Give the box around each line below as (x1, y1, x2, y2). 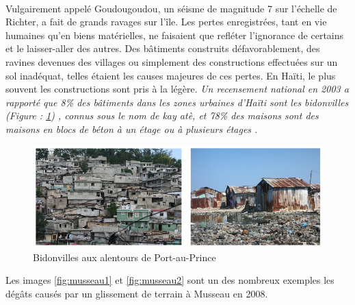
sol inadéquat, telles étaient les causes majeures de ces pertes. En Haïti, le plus (5, 68, 336, 82)
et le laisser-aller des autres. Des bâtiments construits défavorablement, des (5, 41, 320, 56)
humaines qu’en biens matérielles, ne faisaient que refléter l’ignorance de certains (5, 27, 344, 42)
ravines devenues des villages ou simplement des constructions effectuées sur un (5, 54, 338, 69)
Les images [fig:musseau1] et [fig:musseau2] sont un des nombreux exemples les (5, 273, 334, 287)
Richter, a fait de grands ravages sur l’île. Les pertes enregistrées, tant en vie (5, 14, 327, 29)
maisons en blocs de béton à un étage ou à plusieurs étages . (5, 121, 258, 136)
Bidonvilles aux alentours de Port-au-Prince (33, 249, 216, 264)
